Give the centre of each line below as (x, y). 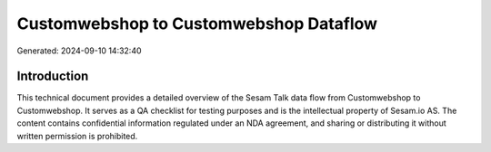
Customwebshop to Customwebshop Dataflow (197, 24)
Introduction (53, 76)
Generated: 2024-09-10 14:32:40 (79, 51)
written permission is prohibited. (77, 136)
